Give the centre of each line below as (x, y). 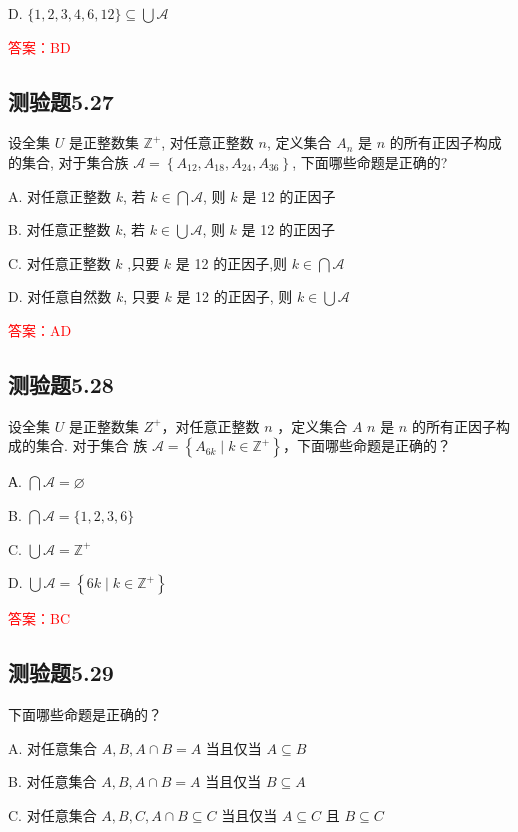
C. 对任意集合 (52, 814)
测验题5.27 (61, 100)
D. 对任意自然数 (60, 296)
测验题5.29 (61, 672)
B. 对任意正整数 (59, 229)
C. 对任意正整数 (59, 262)
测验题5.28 (61, 383)
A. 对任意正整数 (60, 195)
